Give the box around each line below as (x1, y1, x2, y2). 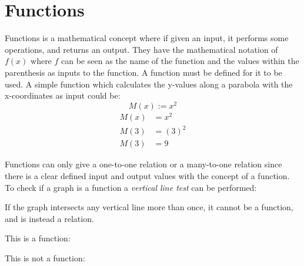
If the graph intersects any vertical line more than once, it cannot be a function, (5, 201, 293, 213)
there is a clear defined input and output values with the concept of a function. (5, 170, 290, 182)
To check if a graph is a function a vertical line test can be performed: (5, 181, 257, 193)
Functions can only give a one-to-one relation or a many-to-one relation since (5, 158, 282, 170)
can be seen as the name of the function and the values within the (61, 55, 299, 67)
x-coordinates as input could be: (5, 89, 121, 102)
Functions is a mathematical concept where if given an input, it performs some (5, 32, 289, 44)
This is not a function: (5, 252, 85, 264)
